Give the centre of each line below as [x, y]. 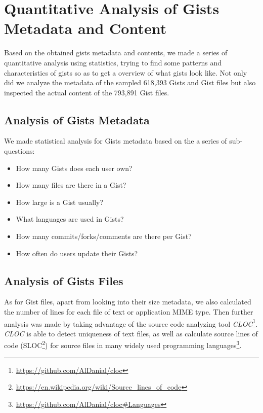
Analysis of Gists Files [64, 280]
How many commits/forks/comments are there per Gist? [104, 236]
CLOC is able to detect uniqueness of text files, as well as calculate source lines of [131, 333]
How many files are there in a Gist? [71, 185]
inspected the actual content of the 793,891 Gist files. [87, 92]
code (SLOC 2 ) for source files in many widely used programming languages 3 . [123, 345]
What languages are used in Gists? [70, 219]
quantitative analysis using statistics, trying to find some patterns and [113, 62]
